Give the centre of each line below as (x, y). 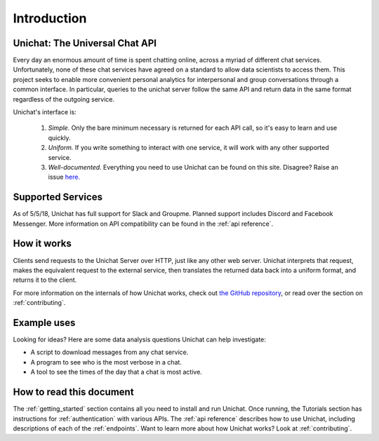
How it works (42, 244)
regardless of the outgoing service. (64, 99)
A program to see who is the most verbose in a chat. (106, 362)
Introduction (50, 18)
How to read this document (73, 392)
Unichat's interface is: (45, 112)
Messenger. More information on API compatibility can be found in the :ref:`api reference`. (143, 224)
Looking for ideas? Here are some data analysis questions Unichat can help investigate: (140, 339)
